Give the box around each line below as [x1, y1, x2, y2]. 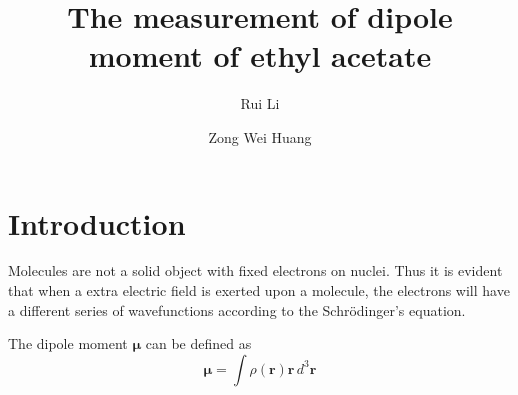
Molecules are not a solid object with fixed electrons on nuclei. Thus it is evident [8, 260, 503, 281]
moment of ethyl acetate [88, 35, 432, 76]
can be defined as [145, 333, 252, 354]
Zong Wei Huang [208, 126, 312, 147]
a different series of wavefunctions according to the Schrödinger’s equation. [8, 299, 466, 320]
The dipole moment [8, 333, 128, 354]
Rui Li [240, 93, 280, 114]
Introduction [8, 202, 186, 243]
